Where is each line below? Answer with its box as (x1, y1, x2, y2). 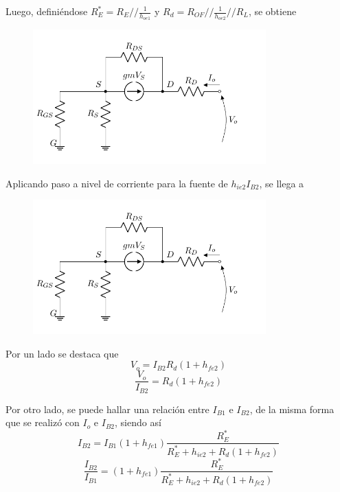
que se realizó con (5, 415, 80, 430)
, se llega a (259, 176, 304, 190)
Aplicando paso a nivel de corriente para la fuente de (5, 176, 228, 190)
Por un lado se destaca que (5, 346, 119, 360)
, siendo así (115, 415, 161, 430)
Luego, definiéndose (5, 4, 88, 18)
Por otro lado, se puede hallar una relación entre (5, 401, 209, 416)
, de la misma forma (249, 401, 335, 416)
